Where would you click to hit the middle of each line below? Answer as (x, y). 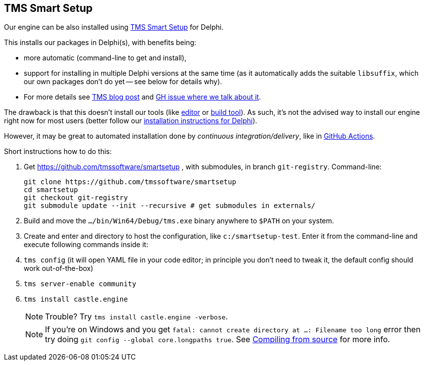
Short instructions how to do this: (58, 152)
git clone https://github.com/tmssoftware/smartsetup (130, 182)
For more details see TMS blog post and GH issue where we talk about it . (142, 97)
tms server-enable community (80, 284)
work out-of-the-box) (59, 268)
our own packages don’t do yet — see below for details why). (123, 82)
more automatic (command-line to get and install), (105, 58)
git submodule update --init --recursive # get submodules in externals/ (170, 206)
